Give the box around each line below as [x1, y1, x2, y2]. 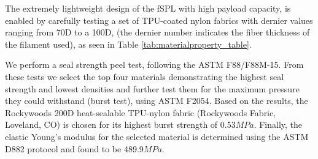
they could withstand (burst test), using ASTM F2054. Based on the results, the [5, 94, 308, 107]
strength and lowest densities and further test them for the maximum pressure [5, 82, 300, 95]
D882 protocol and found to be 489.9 [5, 142, 144, 155]
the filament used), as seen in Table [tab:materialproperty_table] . [5, 37, 252, 50]
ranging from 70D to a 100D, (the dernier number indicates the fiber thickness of [5, 26, 310, 39]
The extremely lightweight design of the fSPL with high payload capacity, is [5, 2, 291, 14]
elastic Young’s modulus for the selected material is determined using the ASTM [5, 130, 309, 142]
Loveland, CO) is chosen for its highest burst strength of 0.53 [5, 118, 236, 131]
